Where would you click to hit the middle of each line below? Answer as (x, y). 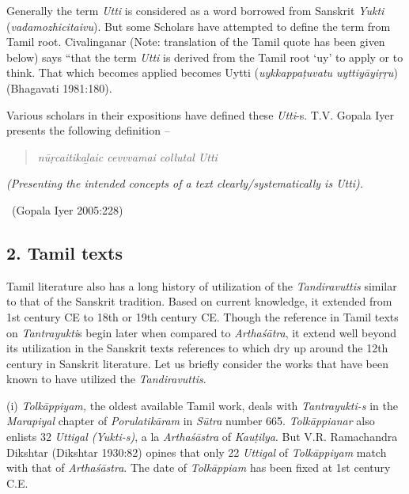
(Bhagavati (33, 87)
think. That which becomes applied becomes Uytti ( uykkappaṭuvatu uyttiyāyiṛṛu (200, 72)
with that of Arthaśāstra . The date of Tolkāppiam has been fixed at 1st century (199, 467)
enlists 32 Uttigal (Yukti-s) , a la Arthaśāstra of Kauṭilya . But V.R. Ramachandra (202, 437)
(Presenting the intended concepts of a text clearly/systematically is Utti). (185, 183)
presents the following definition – (88, 130)
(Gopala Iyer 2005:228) (67, 209)
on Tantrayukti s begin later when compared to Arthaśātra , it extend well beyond (202, 332)
